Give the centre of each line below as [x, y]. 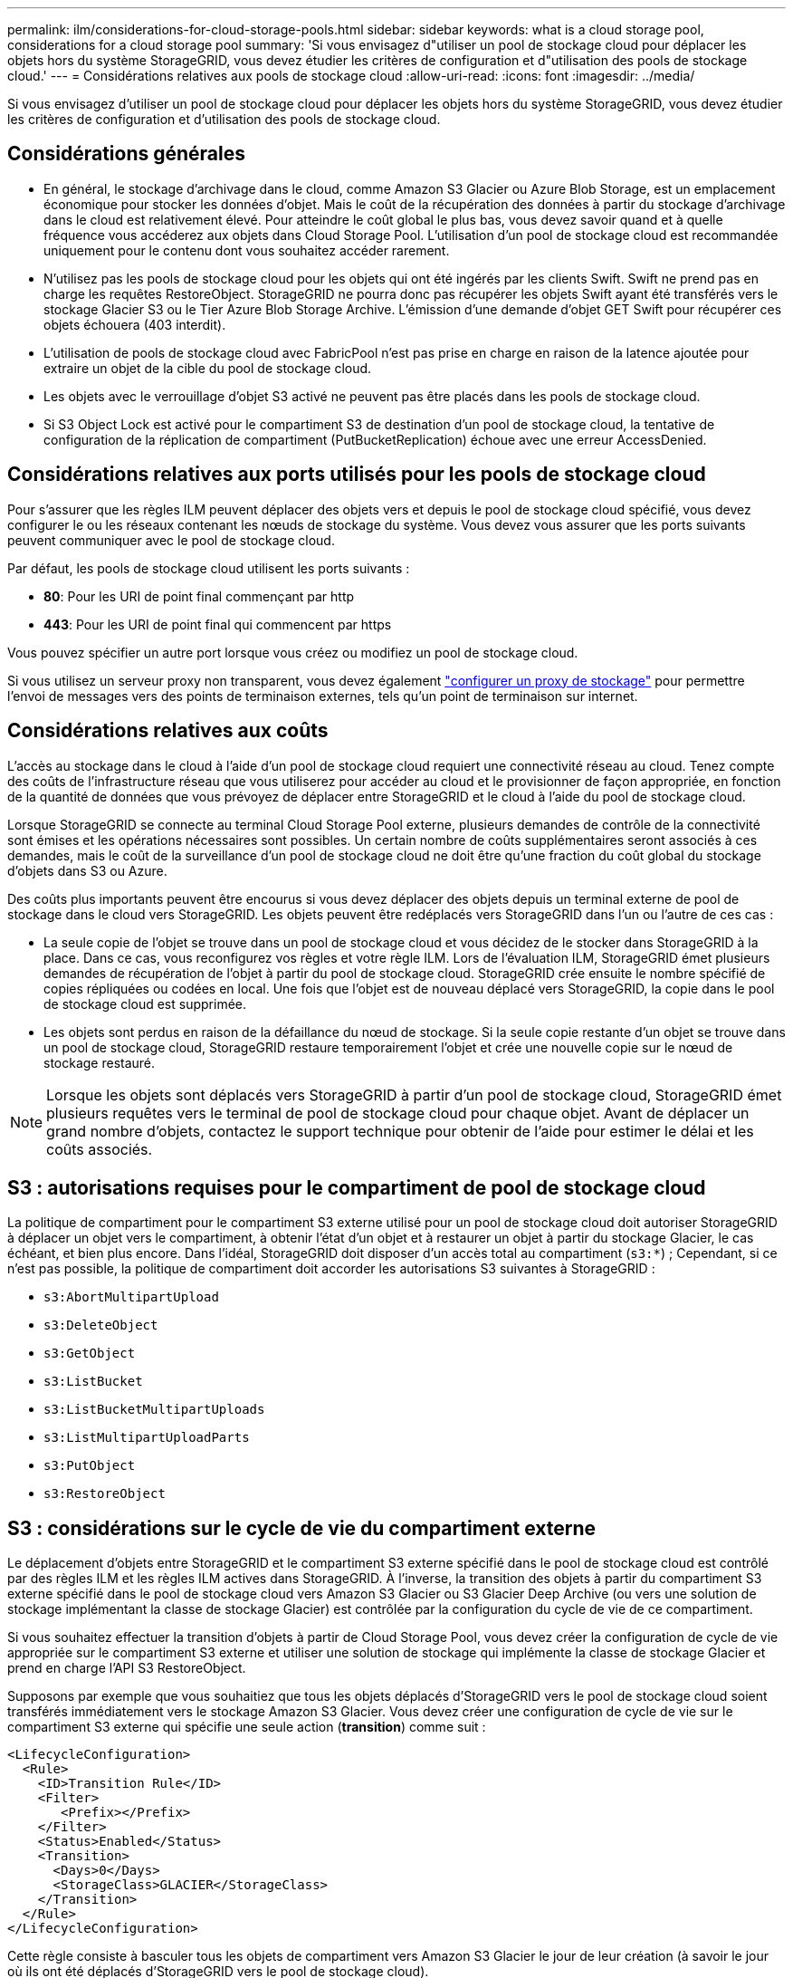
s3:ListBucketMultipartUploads [154, 1410]
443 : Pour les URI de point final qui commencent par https [218, 624]
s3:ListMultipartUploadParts [147, 1438]
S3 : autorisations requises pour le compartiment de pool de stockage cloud [357, 1187]
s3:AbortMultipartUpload [131, 1297]
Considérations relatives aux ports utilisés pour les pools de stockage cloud [357, 475]
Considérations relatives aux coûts [168, 731]
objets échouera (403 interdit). [135, 324]
